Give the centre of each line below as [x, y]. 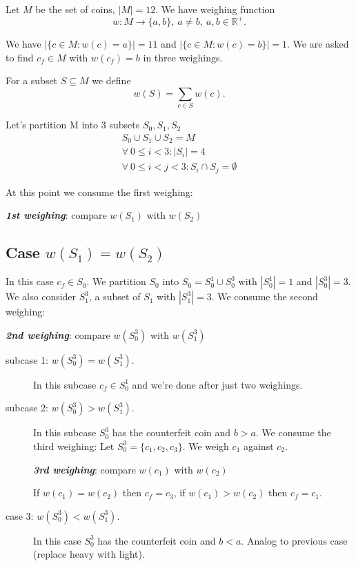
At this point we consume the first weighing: [99, 192]
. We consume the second [265, 296]
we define [111, 80]
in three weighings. [183, 57]
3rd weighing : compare [85, 469]
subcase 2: [27, 408]
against [258, 446]
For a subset [32, 80]
